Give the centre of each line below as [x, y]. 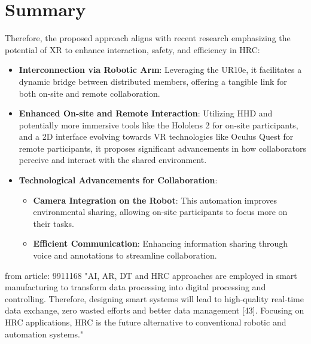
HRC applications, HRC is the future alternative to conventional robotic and [146, 322]
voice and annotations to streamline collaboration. [125, 255]
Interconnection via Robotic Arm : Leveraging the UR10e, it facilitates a [160, 70]
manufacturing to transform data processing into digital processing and [135, 287]
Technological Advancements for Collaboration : [118, 180]
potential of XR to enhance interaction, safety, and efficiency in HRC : [132, 49]
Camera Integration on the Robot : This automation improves [155, 200]
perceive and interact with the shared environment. [113, 160]
